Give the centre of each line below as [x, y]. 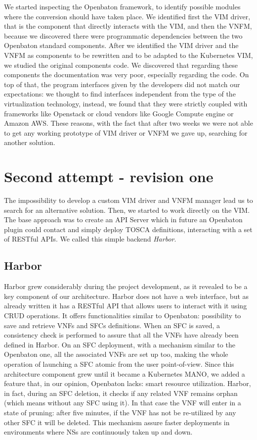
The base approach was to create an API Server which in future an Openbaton [123, 220]
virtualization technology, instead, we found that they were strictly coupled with [126, 103]
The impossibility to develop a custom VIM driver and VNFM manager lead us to [128, 200]
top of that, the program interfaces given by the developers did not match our [122, 84]
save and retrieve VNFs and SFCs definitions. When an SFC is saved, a [112, 325]
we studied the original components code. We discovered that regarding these [121, 65]
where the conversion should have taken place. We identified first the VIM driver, [127, 16]
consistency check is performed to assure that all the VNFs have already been [121, 335]
